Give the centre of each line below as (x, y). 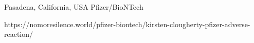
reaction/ (19, 34)
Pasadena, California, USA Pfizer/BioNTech (74, 7)
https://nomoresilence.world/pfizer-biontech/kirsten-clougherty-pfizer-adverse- (127, 24)
